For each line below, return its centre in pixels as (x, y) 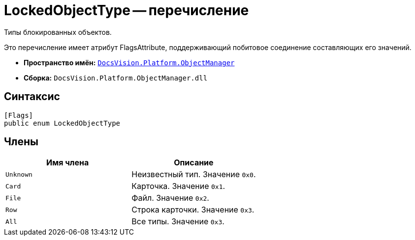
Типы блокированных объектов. (58, 32)
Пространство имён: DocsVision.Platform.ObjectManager (129, 62)
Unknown (19, 174)
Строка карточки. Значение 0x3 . (193, 210)
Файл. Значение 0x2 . (170, 198)
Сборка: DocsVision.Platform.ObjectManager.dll (116, 78)
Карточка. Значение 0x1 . (178, 186)
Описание (194, 163)
